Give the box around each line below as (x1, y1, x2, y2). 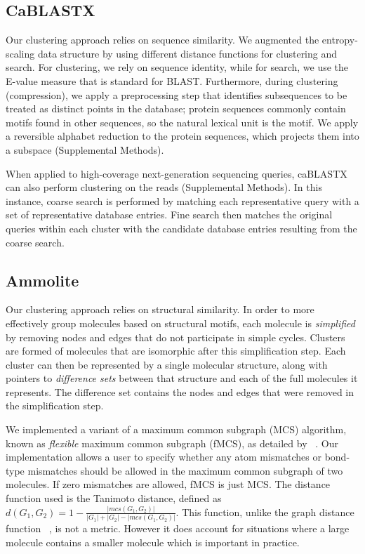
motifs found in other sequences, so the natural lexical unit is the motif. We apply (6, 114, 359, 129)
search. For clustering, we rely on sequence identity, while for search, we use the (6, 60, 349, 74)
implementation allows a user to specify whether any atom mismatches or (6, 449, 322, 464)
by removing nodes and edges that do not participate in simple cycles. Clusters (6, 329, 345, 344)
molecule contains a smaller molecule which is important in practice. (6, 534, 300, 549)
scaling (6, 46, 35, 60)
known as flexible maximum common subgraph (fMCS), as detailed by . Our (6, 435, 338, 450)
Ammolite (6, 269, 79, 291)
